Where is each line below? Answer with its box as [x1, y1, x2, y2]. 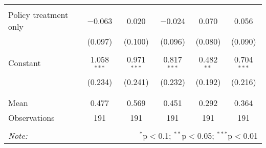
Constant [8, 57, 41, 69]
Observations [8, 111, 55, 123]
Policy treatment [8, 9, 69, 20]
